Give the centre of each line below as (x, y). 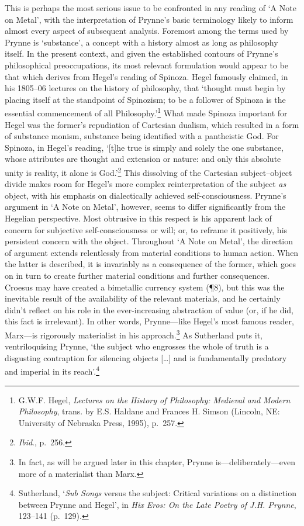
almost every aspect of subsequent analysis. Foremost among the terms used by (147, 31)
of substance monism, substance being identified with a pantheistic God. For (142, 136)
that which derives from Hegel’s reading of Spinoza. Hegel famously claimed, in (146, 76)
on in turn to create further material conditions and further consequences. (137, 275)
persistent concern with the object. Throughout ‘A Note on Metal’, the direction (149, 241)
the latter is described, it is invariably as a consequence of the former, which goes (151, 264)
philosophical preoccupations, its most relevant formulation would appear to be (147, 65)
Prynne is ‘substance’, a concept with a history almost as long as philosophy (141, 42)
